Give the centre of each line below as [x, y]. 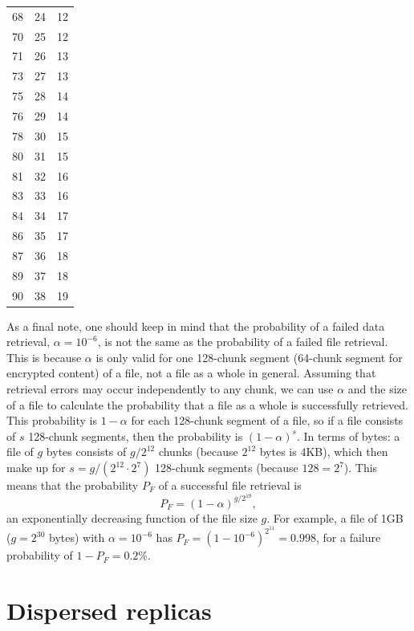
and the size [377, 389]
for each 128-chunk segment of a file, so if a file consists [267, 420]
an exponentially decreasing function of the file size [132, 517]
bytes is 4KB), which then [324, 452]
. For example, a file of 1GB [335, 517]
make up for [36, 467]
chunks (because [198, 452]
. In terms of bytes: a [348, 436]
